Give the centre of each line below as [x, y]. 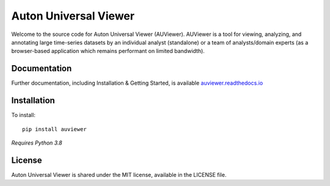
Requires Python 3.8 [37, 143]
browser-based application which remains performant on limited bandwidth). [108, 51]
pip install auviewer [54, 129]
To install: [24, 115]
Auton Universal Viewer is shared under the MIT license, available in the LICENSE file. [119, 174]
